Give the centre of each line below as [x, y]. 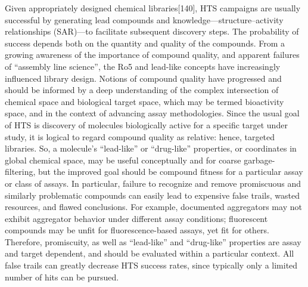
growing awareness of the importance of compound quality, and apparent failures [152, 55]
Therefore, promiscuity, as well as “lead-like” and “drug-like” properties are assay [153, 241]
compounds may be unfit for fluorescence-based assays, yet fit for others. [137, 230]
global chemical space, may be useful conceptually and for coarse [123, 160]
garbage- [259, 160]
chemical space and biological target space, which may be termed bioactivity [144, 101]
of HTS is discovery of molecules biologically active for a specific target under [146, 124]
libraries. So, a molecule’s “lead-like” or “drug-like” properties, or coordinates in [151, 148]
